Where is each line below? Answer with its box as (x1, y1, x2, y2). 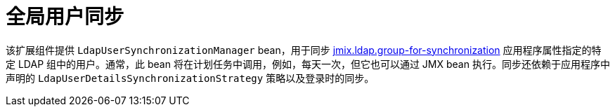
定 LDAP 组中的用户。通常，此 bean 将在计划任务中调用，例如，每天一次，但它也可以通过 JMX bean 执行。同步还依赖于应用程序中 (6, 57, 610, 70)
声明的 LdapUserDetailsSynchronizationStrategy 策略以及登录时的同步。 (6, 71, 375, 84)
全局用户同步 (6, 5, 124, 29)
